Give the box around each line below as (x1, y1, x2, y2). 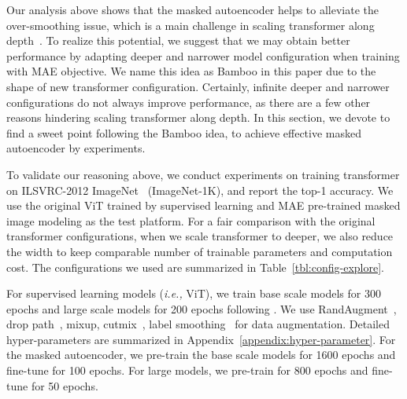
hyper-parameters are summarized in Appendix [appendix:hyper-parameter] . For (6, 331, 396, 347)
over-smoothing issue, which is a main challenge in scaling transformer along (6, 16, 375, 33)
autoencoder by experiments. (6, 140, 146, 156)
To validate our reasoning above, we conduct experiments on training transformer (6, 166, 400, 182)
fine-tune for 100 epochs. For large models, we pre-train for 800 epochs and (6, 362, 368, 379)
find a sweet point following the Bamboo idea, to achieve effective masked (6, 124, 362, 141)
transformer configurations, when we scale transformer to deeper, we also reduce (6, 228, 394, 244)
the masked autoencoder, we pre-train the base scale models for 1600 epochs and (6, 346, 396, 363)
